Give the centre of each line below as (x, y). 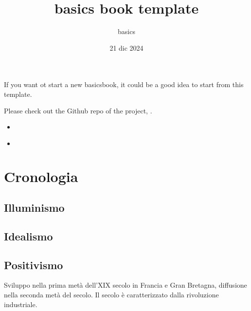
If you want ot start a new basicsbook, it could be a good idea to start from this (124, 84)
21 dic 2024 (126, 47)
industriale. (21, 304)
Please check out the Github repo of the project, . (78, 110)
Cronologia (41, 176)
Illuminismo (34, 208)
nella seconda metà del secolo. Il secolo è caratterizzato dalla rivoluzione (111, 295)
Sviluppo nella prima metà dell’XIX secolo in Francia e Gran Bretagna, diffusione (125, 285)
